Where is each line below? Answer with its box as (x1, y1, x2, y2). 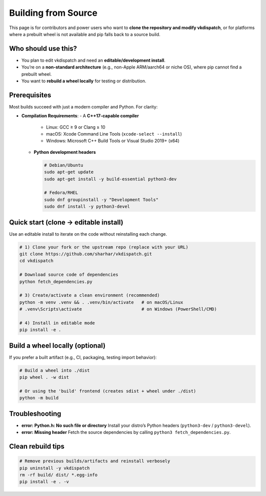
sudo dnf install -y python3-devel (44, 204, 130, 210)
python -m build (19, 395, 59, 401)
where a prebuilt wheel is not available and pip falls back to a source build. (9, 31, 161, 37)
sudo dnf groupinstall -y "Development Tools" (44, 197, 159, 202)
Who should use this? (9, 44, 77, 53)
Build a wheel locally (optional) (9, 341, 106, 350)
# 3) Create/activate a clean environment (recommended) (19, 292, 160, 298)
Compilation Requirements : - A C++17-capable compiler (21, 113, 139, 119)
